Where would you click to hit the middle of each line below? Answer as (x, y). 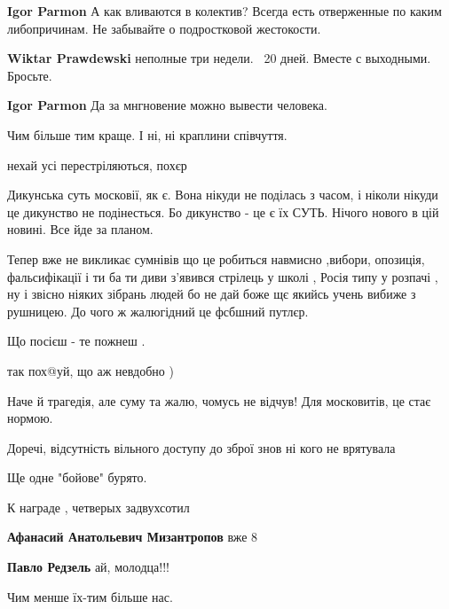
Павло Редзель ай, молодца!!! (88, 567)
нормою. (30, 418)
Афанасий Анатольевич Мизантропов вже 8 (133, 537)
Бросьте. (30, 75)
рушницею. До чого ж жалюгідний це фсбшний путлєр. (158, 311)
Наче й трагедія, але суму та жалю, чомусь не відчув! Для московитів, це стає (219, 400)
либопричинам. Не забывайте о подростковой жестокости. (164, 28)
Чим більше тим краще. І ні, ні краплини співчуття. (147, 134)
